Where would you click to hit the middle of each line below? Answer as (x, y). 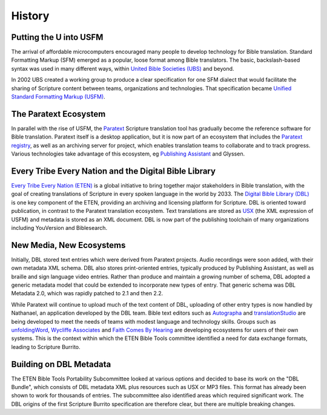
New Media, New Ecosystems (68, 245)
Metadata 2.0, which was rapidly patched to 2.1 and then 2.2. (87, 293)
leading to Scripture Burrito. (46, 347)
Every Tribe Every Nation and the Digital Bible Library (114, 171)
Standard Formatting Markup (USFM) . (58, 97)
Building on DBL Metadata (61, 364)
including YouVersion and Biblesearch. (59, 227)
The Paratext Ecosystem (58, 114)
